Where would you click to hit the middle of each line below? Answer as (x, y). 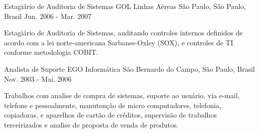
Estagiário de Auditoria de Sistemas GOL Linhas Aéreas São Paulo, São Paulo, (125, 6)
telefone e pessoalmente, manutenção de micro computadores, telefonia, (113, 105)
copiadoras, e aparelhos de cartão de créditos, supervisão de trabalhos (110, 115)
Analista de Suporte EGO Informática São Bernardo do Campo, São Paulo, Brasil (129, 68)
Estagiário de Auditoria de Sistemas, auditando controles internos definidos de (124, 33)
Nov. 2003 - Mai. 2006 (38, 78)
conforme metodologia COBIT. (51, 52)
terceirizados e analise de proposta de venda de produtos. (91, 124)
